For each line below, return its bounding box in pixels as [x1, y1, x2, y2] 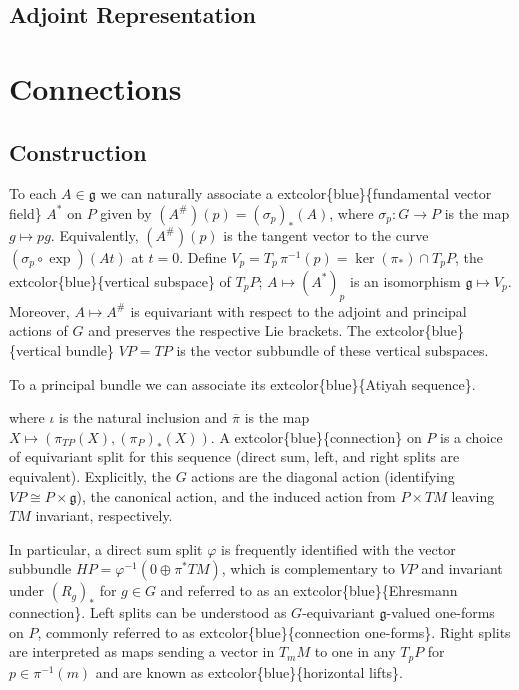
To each [9, 183, 57, 204]
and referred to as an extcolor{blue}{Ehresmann [160, 580, 458, 601]
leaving [451, 485, 495, 506]
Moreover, [9, 300, 70, 321]
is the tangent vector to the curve [223, 224, 429, 245]
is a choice [440, 426, 503, 447]
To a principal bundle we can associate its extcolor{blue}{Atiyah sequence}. [9, 373, 476, 394]
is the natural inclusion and [59, 407, 228, 428]
